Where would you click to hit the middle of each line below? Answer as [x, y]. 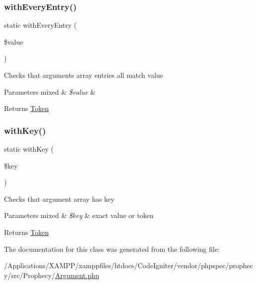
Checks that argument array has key [59, 199]
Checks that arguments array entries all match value [84, 75]
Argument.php [77, 275]
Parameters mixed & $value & [50, 91]
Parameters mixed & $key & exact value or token [79, 215]
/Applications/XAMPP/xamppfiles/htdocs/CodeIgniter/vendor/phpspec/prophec [128, 265]
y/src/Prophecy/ [30, 275]
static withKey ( [29, 149]
